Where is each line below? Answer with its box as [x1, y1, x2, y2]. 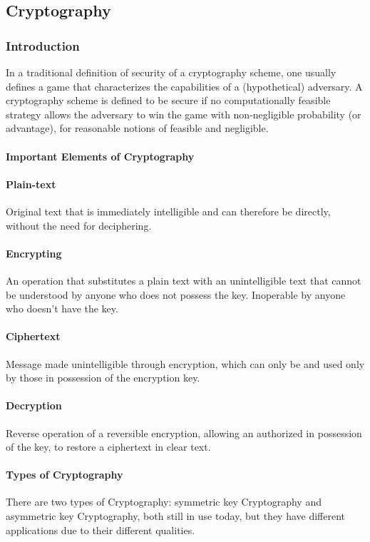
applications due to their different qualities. [6, 522, 195, 537]
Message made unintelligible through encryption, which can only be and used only [6, 356, 365, 371]
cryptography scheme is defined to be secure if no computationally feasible [6, 93, 331, 108]
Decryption [6, 398, 62, 413]
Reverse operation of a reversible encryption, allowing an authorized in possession [6, 425, 362, 440]
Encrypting [6, 245, 62, 260]
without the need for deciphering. [6, 218, 152, 232]
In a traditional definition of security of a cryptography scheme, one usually [6, 65, 336, 79]
